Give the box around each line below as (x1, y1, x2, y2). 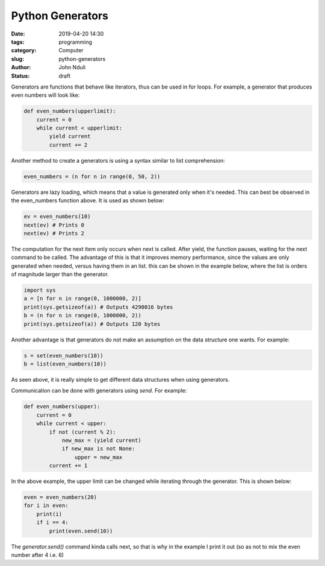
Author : (11, 64, 31, 71)
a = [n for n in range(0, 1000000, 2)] (23, 295, 141, 302)
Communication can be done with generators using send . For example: (11, 387, 187, 394)
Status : (11, 72, 30, 79)
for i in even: (23, 502, 69, 509)
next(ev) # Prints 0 (23, 222, 84, 228)
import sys (23, 287, 56, 294)
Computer (58, 47, 84, 54)
